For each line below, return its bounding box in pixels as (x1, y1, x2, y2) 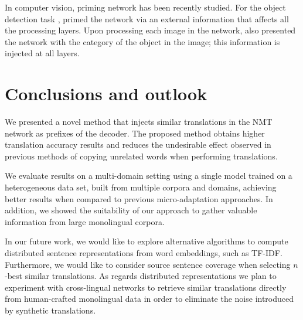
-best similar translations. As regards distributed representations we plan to (5, 270, 277, 282)
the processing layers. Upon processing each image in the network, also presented (5, 24, 296, 36)
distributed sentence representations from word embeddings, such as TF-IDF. (5, 247, 282, 259)
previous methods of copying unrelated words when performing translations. (5, 149, 278, 162)
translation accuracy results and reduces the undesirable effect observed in (5, 138, 271, 151)
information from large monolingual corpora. (5, 215, 165, 227)
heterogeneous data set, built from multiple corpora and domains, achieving (5, 181, 277, 193)
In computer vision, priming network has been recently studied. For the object (5, 1, 286, 13)
